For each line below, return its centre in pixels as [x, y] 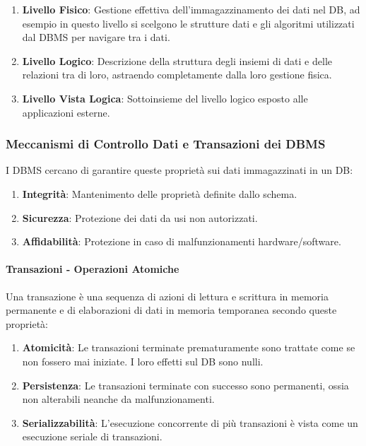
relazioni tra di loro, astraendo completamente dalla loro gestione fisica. [177, 75]
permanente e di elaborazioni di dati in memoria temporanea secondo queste [171, 310]
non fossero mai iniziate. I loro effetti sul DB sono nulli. [143, 361]
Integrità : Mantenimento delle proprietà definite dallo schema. [160, 193]
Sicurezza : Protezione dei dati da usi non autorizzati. [140, 217]
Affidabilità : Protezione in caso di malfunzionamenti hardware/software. [182, 241]
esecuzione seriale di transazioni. [92, 436]
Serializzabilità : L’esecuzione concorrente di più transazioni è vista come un [190, 422]
